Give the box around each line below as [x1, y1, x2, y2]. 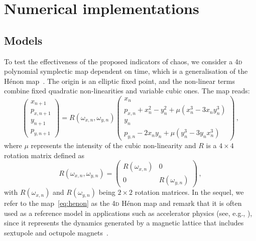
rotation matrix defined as [4, 150, 85, 160]
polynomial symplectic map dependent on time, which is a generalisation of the [4, 66, 248, 76]
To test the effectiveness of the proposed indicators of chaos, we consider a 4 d [4, 56, 242, 66]
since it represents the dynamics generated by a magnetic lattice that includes [4, 217, 244, 228]
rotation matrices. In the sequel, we [135, 187, 244, 197]
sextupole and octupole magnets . [4, 227, 108, 238]
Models [4, 32, 43, 48]
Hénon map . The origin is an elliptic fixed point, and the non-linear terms [4, 75, 235, 86]
